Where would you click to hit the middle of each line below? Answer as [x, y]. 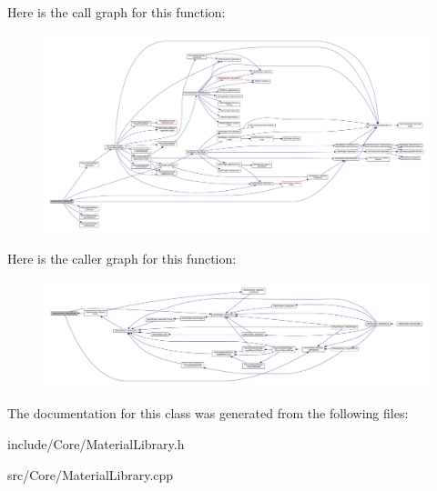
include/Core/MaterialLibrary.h [96, 444]
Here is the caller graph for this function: [122, 259]
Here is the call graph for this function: [117, 12]
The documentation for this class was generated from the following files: [208, 413]
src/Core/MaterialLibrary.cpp [91, 474]
